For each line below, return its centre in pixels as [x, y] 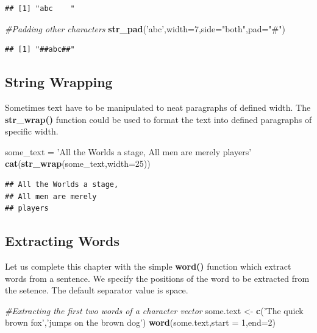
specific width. [32, 131]
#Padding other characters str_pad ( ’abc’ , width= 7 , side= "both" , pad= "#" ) [145, 28]
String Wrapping [59, 82]
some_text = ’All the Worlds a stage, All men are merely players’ [128, 151]
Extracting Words [62, 241]
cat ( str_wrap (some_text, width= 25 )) [78, 163]
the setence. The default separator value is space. [97, 290]
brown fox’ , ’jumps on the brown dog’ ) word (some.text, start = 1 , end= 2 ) [141, 322]
